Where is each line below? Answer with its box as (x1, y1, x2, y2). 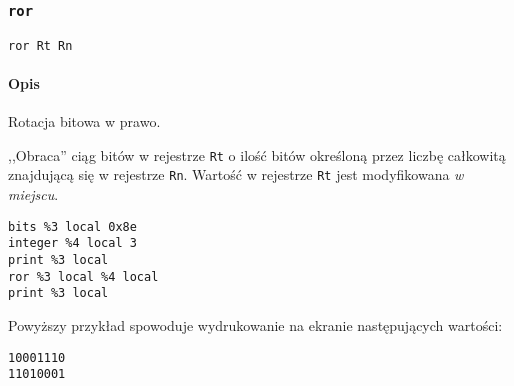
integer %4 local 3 (8, 236, 137, 251)
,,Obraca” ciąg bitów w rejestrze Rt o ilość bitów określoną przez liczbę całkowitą (8, 144, 506, 165)
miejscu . (8, 184, 59, 205)
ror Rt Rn (8, 38, 73, 53)
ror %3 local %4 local (8, 269, 159, 284)
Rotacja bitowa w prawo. (8, 111, 161, 132)
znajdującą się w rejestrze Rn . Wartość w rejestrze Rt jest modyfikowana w (8, 164, 464, 185)
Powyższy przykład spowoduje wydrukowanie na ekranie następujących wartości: (8, 315, 503, 336)
